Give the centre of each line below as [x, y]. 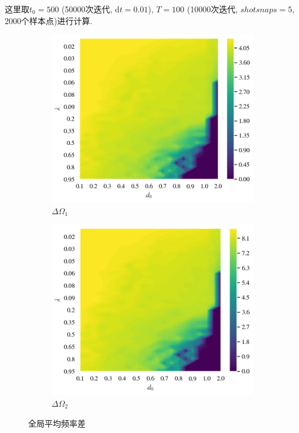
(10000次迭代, [213, 9]
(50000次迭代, [87, 9]
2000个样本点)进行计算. [49, 20]
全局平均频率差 [57, 423]
